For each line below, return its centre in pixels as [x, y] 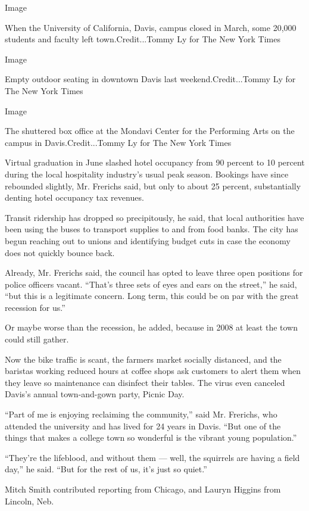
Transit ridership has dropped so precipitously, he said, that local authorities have [154, 217]
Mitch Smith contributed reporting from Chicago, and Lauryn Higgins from [143, 489]
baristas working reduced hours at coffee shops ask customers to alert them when [153, 371]
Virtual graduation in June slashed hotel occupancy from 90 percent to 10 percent [155, 162]
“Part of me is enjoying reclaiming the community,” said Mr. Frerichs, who [141, 414]
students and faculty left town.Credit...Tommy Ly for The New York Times [143, 39]
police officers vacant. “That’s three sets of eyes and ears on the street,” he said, [151, 284]
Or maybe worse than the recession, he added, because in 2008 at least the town [151, 327]
